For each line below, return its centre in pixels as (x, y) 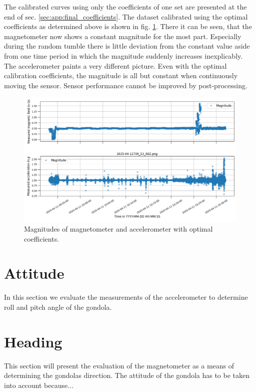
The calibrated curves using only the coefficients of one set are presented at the (125, 7)
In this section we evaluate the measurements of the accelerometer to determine (126, 297)
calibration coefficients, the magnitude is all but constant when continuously (121, 75)
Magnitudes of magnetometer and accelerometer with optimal (118, 228)
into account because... (39, 385)
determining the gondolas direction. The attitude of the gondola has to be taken (127, 375)
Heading (33, 341)
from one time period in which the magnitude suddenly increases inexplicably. (123, 55)
